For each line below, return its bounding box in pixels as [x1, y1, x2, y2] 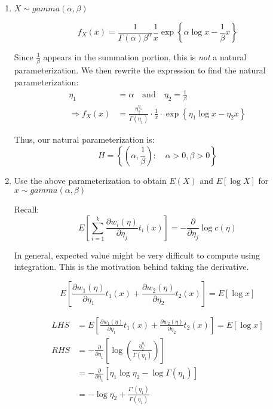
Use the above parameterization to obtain [14, 174, 167, 186]
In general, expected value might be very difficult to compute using [14, 248, 260, 261]
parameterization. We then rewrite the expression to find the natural [14, 64, 266, 76]
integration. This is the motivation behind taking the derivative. [14, 260, 249, 273]
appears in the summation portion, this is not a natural [43, 51, 247, 63]
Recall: [14, 203, 39, 216]
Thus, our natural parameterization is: [14, 133, 155, 145]
